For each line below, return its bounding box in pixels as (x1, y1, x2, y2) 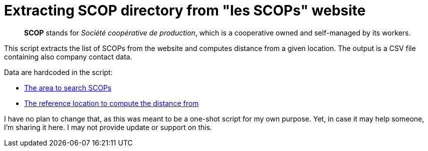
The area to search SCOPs (24, 83, 112, 92)
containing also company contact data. (4, 52, 132, 61)
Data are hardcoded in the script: (4, 67, 113, 76)
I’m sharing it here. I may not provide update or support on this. (4, 122, 212, 131)
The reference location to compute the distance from (24, 98, 199, 107)
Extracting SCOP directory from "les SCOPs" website (4, 2, 366, 19)
